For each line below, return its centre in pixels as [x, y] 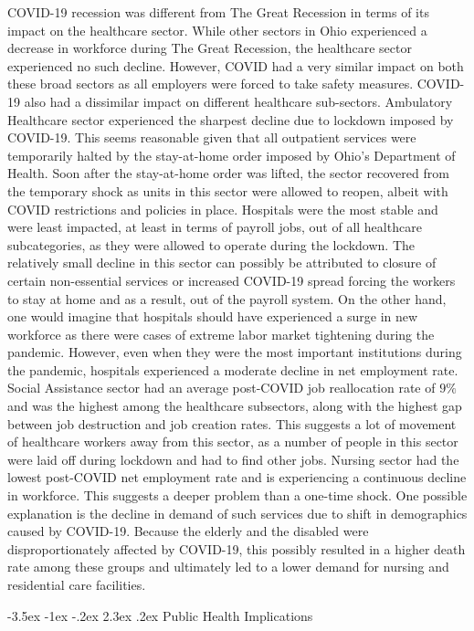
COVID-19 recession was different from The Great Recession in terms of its [218, 12]
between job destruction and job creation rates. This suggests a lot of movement [232, 423]
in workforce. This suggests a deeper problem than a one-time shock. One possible [237, 495]
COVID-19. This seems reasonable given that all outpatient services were [212, 137]
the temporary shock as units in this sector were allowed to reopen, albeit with [228, 190]
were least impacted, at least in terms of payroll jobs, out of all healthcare [215, 227]
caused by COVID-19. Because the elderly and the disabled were [188, 531]
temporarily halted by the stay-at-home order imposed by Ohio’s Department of [232, 155]
